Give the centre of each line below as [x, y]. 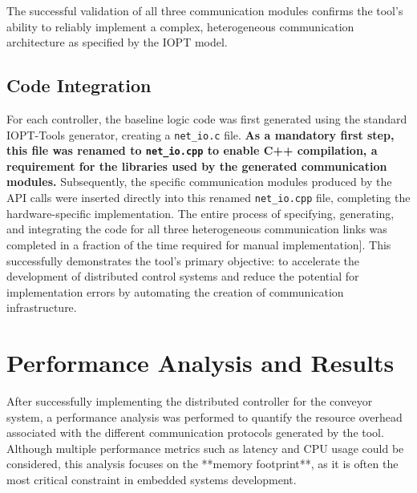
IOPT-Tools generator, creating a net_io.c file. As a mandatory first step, [200, 134]
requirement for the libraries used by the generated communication [197, 166]
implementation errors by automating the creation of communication [175, 291]
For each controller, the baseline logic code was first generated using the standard [207, 118]
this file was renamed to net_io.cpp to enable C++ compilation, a [192, 150]
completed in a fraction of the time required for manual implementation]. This [199, 244]
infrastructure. [42, 307]
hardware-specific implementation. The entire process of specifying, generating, [200, 213]
